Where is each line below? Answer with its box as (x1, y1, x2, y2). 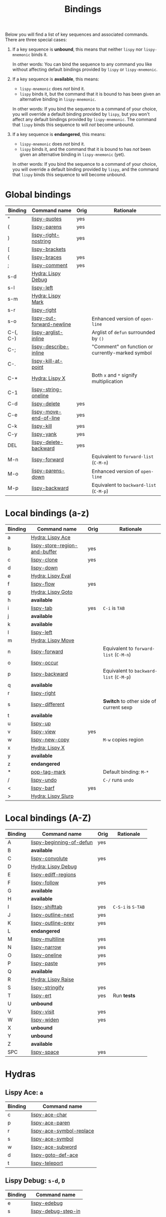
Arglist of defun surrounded (91, 329, 156, 336)
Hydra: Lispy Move (31, 637, 75, 644)
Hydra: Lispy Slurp (31, 793, 74, 800)
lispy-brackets (31, 246, 66, 253)
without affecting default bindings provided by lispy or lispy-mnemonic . (12, 67, 158, 72)
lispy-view (31, 728, 56, 735)
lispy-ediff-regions (31, 871, 77, 878)
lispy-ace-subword (31, 1144, 77, 1150)
